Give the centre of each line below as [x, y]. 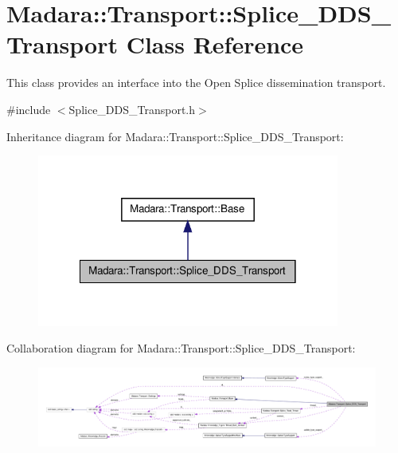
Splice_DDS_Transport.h [132, 109]
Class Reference [215, 44]
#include [29, 109]
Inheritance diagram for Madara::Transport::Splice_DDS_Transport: [175, 136]
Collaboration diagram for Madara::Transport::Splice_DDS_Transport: [181, 348]
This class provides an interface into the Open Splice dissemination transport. [196, 83]
